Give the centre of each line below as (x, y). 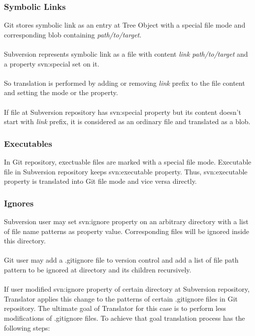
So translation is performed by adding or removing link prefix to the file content (125, 83)
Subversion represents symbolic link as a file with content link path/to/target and (126, 54)
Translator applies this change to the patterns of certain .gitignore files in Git (121, 298)
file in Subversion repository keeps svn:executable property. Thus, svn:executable (126, 171)
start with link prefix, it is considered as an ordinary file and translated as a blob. (127, 121)
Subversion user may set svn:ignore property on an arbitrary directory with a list (126, 221)
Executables (28, 143)
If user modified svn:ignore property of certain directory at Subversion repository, (127, 289)
